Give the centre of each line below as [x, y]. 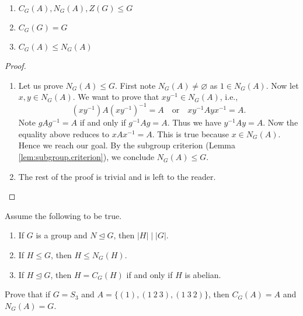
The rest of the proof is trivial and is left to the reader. [117, 176]
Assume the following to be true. [63, 215]
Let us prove [41, 85]
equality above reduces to [64, 133]
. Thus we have [194, 122]
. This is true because [191, 133]
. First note [135, 85]
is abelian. [203, 274]
